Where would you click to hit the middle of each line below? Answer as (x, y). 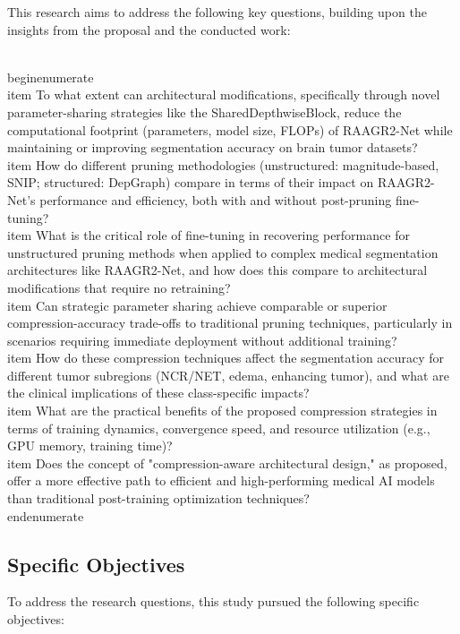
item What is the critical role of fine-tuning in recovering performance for (209, 235)
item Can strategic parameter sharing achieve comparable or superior (197, 305)
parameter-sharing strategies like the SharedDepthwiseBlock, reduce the (204, 111)
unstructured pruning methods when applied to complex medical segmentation (223, 252)
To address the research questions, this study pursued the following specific (213, 601)
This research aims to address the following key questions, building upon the (217, 12)
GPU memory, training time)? (90, 446)
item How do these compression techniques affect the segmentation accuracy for (226, 358)
